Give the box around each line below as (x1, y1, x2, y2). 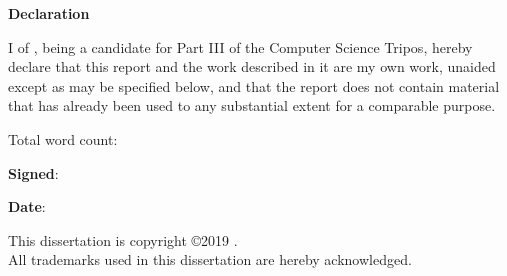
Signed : (8, 162, 59, 183)
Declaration (8, 3, 90, 23)
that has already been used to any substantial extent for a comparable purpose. (8, 95, 496, 116)
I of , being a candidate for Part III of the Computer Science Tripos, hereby (8, 36, 473, 57)
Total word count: (8, 128, 118, 149)
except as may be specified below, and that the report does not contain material (8, 75, 500, 96)
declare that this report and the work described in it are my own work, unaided (8, 56, 496, 77)
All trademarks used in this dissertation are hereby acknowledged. (8, 249, 412, 270)
